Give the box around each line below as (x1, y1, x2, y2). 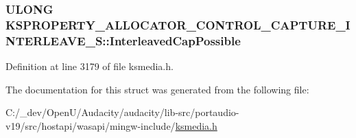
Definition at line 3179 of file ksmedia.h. (5, 59, 174, 73)
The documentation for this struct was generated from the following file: (5, 82, 309, 96)
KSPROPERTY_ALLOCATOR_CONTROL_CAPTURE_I (5, 16, 351, 33)
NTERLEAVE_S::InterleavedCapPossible (5, 32, 241, 49)
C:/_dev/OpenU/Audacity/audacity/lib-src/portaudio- (5, 105, 239, 119)
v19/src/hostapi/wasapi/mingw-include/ (5, 118, 176, 133)
